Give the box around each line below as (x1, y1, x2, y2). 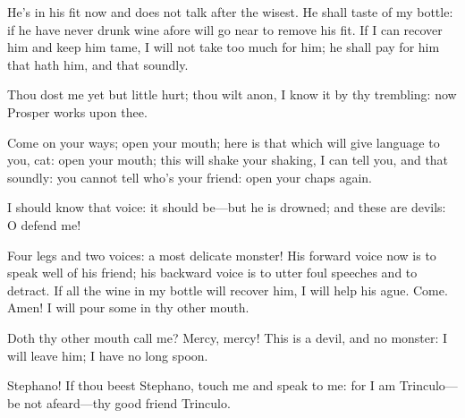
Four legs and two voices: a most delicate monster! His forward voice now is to (7, 245, 436, 264)
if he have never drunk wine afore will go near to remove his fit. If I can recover (7, 20, 443, 38)
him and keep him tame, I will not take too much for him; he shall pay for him (7, 38, 440, 56)
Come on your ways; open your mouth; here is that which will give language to (7, 132, 440, 151)
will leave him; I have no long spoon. (7, 345, 208, 364)
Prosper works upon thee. (7, 102, 148, 121)
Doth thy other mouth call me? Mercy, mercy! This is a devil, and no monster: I (7, 328, 448, 346)
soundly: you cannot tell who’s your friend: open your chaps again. (7, 167, 372, 186)
